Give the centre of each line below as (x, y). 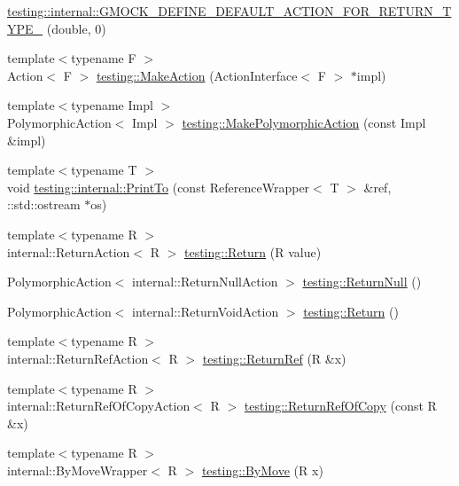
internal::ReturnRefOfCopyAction (99, 406)
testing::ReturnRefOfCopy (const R (340, 406)
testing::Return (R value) (253, 251)
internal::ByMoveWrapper (78, 470)
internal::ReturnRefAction (78, 358)
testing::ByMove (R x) (262, 470)
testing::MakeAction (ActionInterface (197, 75)
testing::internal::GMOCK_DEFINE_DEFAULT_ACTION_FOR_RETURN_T (229, 11)
